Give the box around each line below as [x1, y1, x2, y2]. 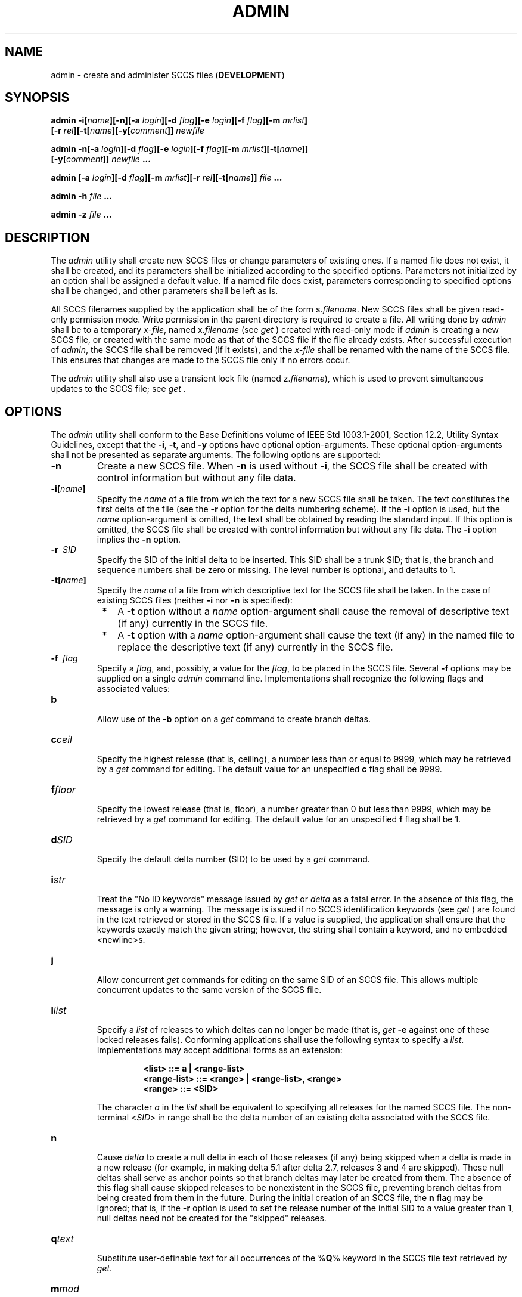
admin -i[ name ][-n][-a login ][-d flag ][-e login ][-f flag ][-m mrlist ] [51, 115, 308, 126]
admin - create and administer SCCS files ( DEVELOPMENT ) [51, 69, 285, 80]
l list [51, 1004, 67, 1017]
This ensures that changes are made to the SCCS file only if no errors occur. [51, 355, 350, 366]
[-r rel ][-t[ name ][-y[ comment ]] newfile [51, 125, 204, 136]
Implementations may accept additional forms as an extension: [97, 1045, 343, 1055]
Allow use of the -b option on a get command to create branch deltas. [97, 714, 371, 725]
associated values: [97, 683, 170, 694]
